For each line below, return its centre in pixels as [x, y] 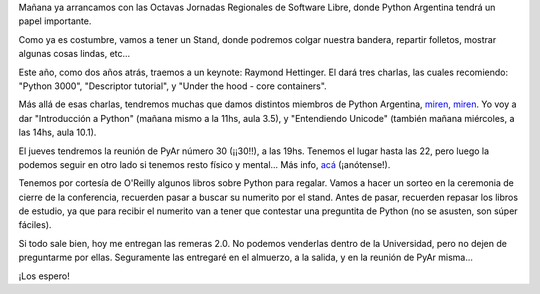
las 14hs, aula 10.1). [57, 132]
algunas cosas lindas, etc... [74, 54]
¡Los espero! [44, 276]
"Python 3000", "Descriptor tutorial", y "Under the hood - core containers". [172, 86]
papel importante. [55, 21]
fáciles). [35, 225]
